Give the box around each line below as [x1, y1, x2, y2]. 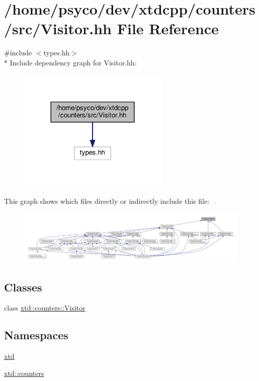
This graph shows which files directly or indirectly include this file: [4, 195, 210, 206]
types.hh [43, 47, 70, 58]
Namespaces [4, 327, 68, 343]
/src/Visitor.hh [4, 18, 112, 39]
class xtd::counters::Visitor [4, 302, 85, 313]
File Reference [117, 18, 219, 39]
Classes [4, 279, 42, 294]
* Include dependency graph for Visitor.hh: [4, 57, 137, 67]
